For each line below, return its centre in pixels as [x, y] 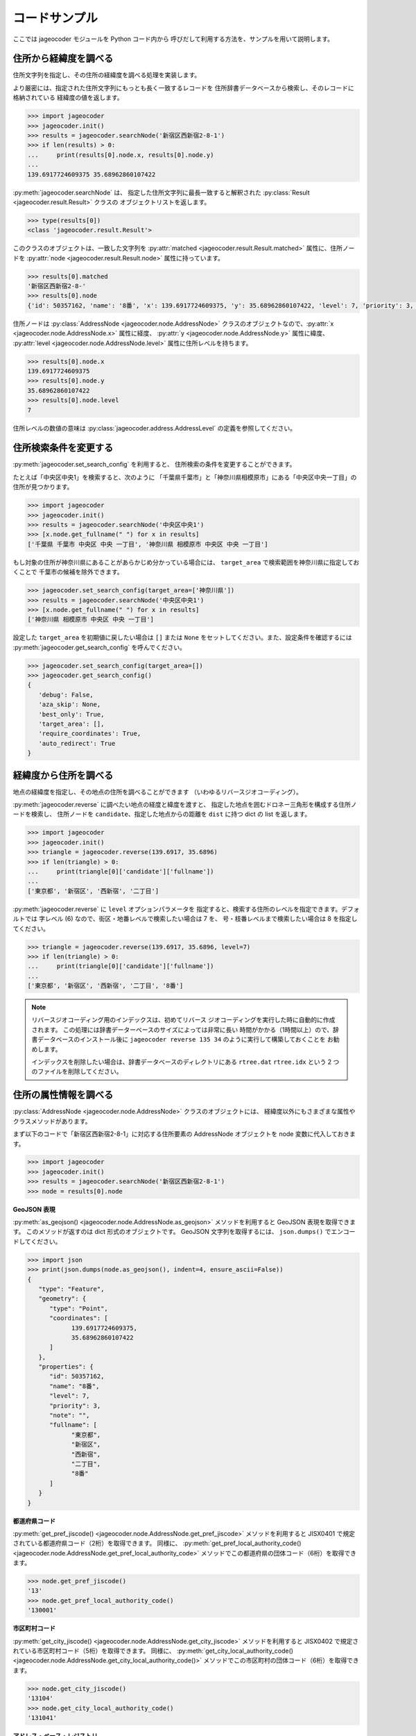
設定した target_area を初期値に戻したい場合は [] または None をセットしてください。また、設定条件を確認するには [183, 637]
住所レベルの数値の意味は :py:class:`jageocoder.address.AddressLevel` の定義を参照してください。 [155, 428]
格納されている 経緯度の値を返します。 [68, 98]
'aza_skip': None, [70, 704]
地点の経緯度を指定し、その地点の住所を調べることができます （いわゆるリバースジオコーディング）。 [158, 792]
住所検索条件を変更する [63, 448]
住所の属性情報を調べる [63, 1095]
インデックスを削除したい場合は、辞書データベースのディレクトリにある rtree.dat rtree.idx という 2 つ [185, 1062]
